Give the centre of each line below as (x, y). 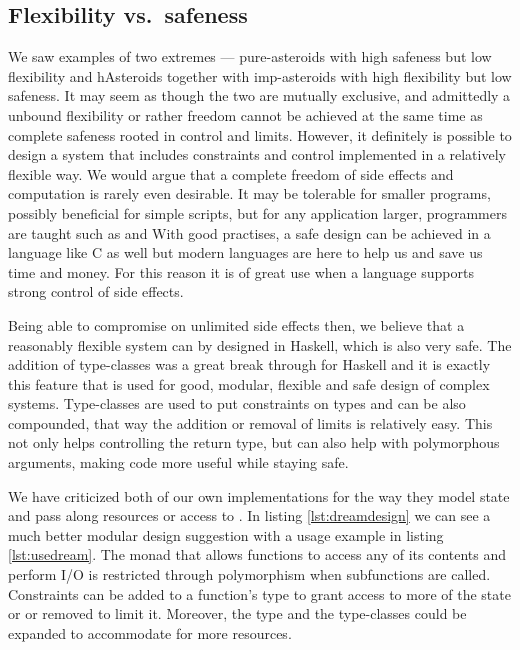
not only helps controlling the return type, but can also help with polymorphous (254, 442)
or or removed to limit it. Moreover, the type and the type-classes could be (237, 613)
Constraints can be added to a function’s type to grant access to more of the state (259, 593)
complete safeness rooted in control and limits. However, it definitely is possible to (260, 134)
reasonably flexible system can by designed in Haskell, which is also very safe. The (260, 344)
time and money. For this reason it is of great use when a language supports (241, 271)
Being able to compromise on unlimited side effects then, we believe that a (236, 324)
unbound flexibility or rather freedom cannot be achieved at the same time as (245, 114)
